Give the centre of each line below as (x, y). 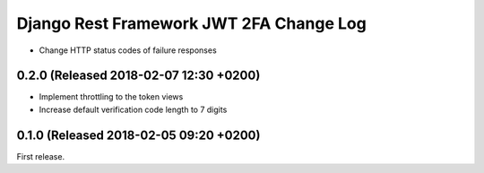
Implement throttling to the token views (111, 97)
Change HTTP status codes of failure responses (128, 50)
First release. (41, 156)
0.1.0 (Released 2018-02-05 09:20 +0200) (138, 135)
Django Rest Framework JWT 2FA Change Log (191, 23)
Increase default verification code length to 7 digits (133, 109)
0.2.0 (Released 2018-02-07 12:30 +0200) (138, 76)
